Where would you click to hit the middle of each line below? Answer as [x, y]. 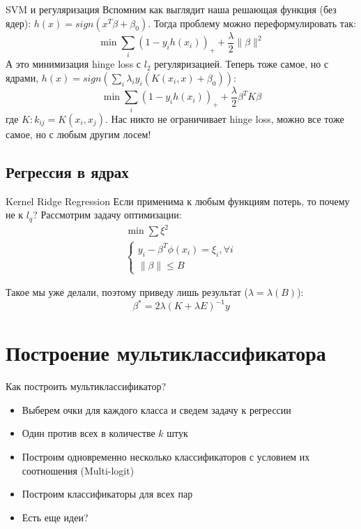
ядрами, [22, 77]
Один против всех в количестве [89, 433]
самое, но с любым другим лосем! [78, 134]
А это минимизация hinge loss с [74, 64]
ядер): [18, 23]
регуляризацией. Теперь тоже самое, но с [241, 64]
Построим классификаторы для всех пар [107, 494]
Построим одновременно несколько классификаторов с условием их [166, 457]
